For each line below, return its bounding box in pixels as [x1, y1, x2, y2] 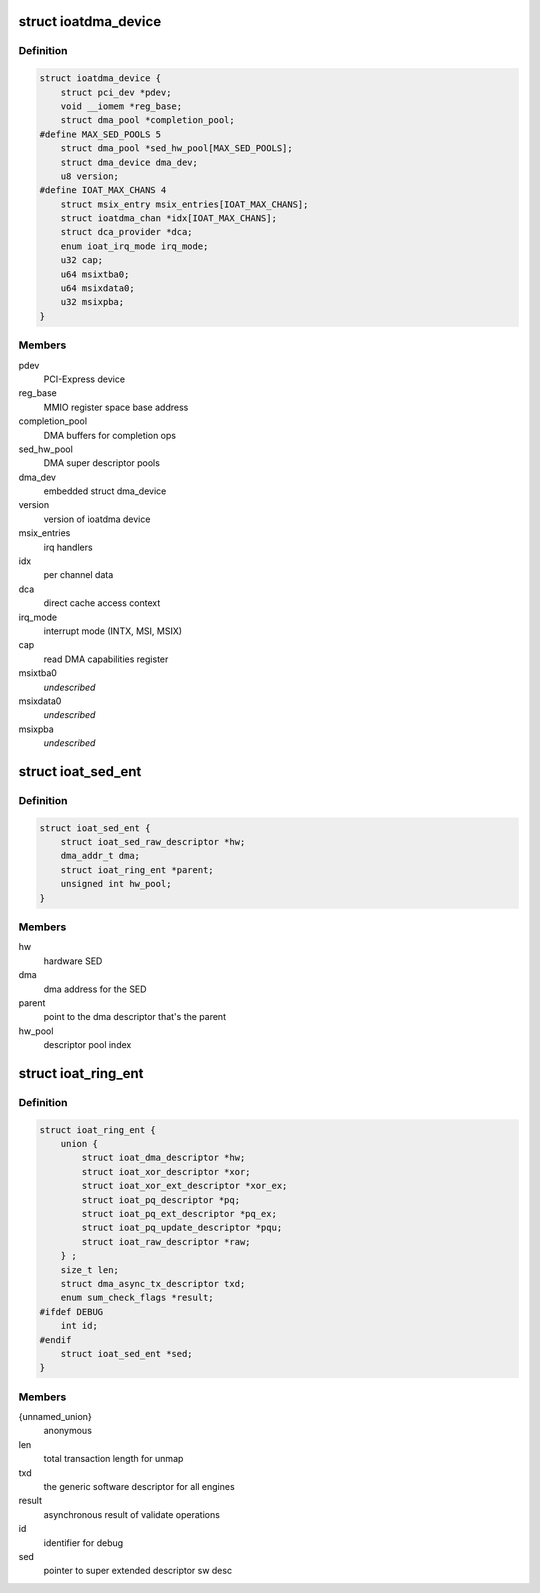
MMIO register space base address [43, 401, 189, 413]
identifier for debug [43, 1536, 124, 1549]
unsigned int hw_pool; [60, 878, 172, 890]
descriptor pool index [43, 1039, 132, 1051]
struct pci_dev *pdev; [60, 86, 172, 98]
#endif [39, 1334, 72, 1345]
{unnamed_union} [18, 1411, 92, 1423]
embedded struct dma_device [43, 485, 167, 497]
